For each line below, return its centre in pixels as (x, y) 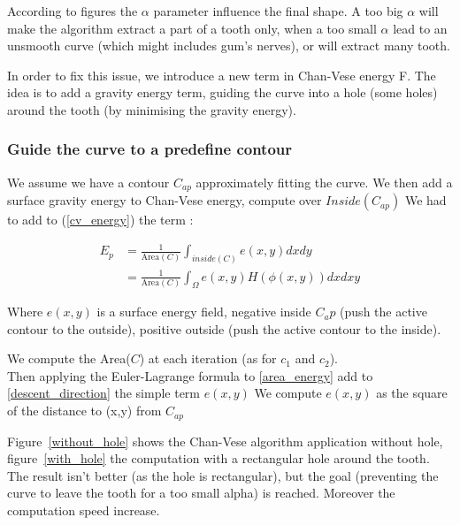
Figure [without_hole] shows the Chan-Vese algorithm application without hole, (225, 441)
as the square (412, 393)
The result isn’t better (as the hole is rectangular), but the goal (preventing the (223, 475)
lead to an (420, 28)
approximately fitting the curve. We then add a (324, 182)
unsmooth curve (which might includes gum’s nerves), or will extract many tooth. (229, 46)
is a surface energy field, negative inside (204, 312)
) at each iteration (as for (208, 358)
